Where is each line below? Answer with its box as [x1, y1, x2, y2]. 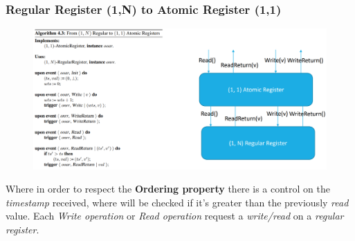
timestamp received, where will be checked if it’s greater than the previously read [6, 195, 349, 209]
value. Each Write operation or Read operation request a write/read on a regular [6, 208, 344, 223]
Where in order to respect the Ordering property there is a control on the [6, 181, 330, 196]
